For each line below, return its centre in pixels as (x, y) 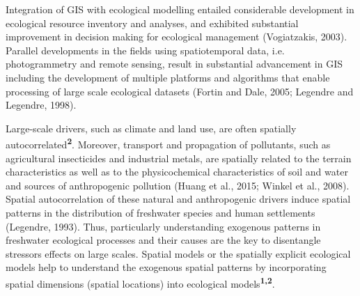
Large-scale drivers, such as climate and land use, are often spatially (151, 128)
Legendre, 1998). (41, 105)
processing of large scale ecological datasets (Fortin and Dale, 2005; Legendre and (180, 91)
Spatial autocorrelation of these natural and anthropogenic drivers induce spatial (178, 199)
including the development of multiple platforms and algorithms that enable (168, 77)
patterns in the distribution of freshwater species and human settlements (161, 212)
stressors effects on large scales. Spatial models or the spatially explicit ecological (178, 253)
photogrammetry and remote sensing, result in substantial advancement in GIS (174, 64)
